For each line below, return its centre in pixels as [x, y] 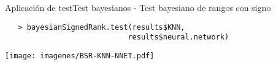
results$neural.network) [178, 37]
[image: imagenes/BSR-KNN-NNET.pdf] [80, 56]
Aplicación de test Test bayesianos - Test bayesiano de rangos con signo [138, 7]
